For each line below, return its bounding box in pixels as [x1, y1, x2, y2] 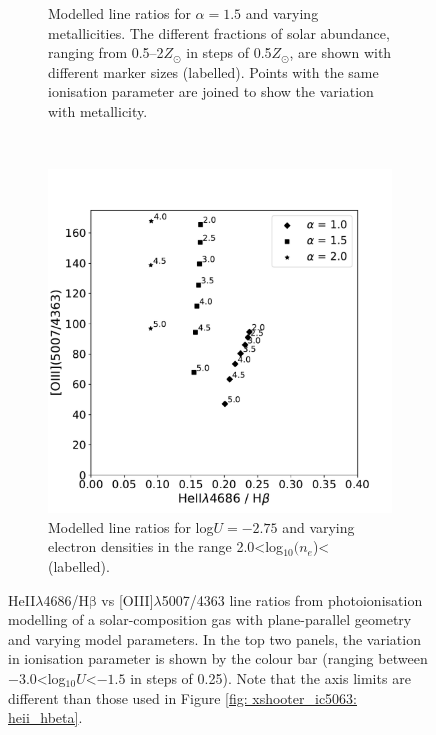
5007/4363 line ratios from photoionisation [161, 589, 423, 610]
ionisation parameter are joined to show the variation [48, 81, 374, 102]
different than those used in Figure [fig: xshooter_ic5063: [8, 687, 358, 708]
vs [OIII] [101, 589, 154, 610]
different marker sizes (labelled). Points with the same [48, 61, 379, 82]
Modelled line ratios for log [48, 516, 214, 537]
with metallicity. [48, 100, 148, 121]
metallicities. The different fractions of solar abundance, [48, 22, 390, 43]
